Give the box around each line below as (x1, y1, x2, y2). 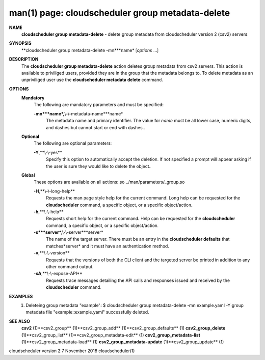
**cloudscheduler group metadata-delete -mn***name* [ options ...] (21, 47, 159, 53)
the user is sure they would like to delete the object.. (46, 163, 152, 169)
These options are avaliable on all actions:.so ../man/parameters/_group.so (33, 179, 185, 185)
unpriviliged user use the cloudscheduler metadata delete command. (21, 77, 163, 83)
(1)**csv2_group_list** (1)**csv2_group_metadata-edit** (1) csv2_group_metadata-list (21, 332, 201, 338)
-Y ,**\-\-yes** (33, 149, 62, 155)
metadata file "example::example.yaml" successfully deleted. (26, 309, 149, 315)
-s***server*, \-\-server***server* (33, 229, 104, 235)
